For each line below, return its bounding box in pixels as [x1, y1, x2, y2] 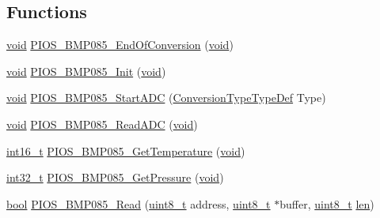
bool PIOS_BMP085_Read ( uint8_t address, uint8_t [6, 195, 271, 212]
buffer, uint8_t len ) [279, 195, 374, 212]
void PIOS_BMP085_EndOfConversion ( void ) [6, 36, 234, 53]
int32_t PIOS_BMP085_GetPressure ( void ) [6, 169, 224, 186]
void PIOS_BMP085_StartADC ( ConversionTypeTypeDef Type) [6, 89, 326, 106]
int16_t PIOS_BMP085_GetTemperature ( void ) [6, 142, 245, 159]
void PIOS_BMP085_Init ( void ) [6, 62, 166, 79]
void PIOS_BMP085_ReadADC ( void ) [6, 115, 198, 132]
